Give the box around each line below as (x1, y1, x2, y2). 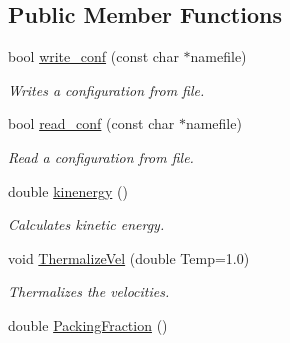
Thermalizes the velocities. (8, 281, 170, 302)
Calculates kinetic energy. (8, 214, 165, 235)
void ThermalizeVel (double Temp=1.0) (8, 247, 250, 268)
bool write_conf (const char (8, 46, 179, 67)
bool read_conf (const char (8, 113, 175, 134)
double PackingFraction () (8, 314, 168, 335)
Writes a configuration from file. (8, 79, 205, 100)
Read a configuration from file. (8, 146, 194, 167)
